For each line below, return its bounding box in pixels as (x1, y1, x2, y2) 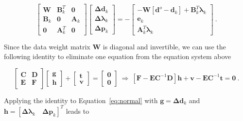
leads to (66, 106, 89, 116)
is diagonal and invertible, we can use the (103, 42, 226, 52)
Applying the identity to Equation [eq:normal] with (4, 95, 158, 105)
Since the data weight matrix (4, 42, 90, 52)
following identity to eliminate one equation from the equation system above (4, 51, 231, 61)
